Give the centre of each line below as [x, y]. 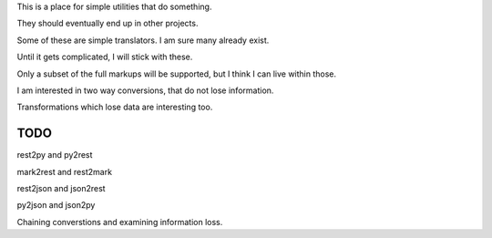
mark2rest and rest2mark [65, 171]
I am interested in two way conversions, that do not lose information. [145, 90]
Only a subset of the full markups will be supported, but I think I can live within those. [177, 74]
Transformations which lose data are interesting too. [115, 107]
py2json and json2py [56, 205]
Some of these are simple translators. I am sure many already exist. [143, 40]
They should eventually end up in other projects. [108, 24]
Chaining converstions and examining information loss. [120, 222]
